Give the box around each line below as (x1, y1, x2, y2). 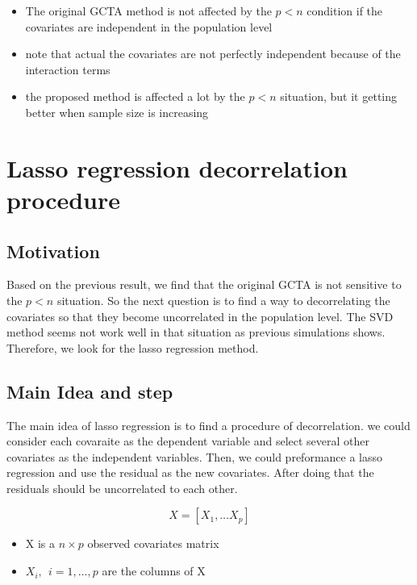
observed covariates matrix (87, 535, 219, 552)
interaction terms (25, 61, 111, 77)
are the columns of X (102, 562, 206, 579)
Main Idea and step (6, 378, 173, 403)
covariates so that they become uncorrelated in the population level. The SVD (6, 307, 394, 324)
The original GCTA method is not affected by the (25, 2, 272, 19)
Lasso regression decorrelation (6, 151, 348, 184)
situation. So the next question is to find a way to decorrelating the (56, 291, 390, 308)
